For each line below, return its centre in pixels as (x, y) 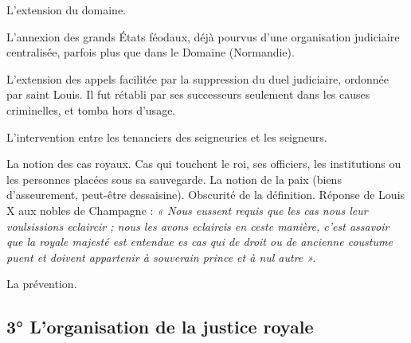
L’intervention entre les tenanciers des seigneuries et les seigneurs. (167, 136)
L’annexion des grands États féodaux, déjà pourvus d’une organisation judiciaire (203, 36)
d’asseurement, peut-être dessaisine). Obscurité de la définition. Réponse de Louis (206, 195)
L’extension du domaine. (67, 10)
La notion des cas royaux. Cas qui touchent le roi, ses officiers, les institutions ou (204, 164)
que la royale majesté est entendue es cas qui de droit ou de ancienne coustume (200, 242)
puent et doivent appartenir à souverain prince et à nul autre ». (161, 257)
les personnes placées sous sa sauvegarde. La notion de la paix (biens (174, 179)
